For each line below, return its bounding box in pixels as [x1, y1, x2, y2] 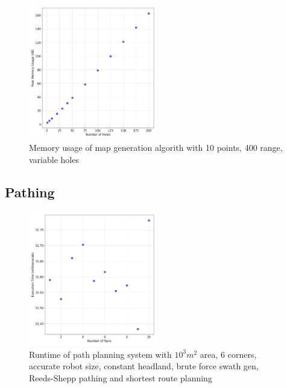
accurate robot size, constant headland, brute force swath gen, [29, 360, 259, 372]
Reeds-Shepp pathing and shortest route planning [29, 372, 212, 384]
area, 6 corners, [200, 348, 257, 360]
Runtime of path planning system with [29, 348, 172, 360]
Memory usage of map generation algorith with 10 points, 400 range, [29, 141, 283, 154]
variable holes [29, 153, 79, 165]
